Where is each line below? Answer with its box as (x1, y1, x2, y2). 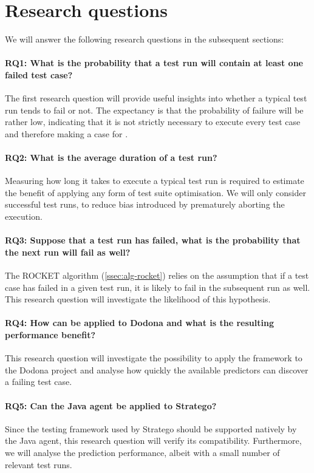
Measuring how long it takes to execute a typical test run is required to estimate (5, 174, 304, 187)
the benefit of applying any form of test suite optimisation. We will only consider (5, 186, 306, 199)
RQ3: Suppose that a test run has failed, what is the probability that (5, 234, 301, 247)
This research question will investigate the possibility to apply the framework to (5, 352, 302, 364)
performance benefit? (5, 328, 95, 341)
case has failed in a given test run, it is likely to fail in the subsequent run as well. (5, 281, 310, 293)
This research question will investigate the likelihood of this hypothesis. (5, 293, 271, 305)
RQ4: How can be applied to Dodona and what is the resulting (5, 316, 274, 329)
